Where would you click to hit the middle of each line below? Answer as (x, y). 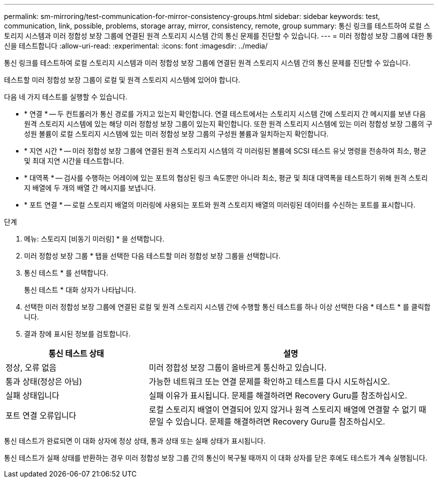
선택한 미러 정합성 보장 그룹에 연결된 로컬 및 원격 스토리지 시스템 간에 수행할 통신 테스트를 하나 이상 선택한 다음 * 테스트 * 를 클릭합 (227, 307)
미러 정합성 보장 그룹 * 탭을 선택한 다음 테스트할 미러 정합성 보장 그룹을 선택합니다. (152, 256)
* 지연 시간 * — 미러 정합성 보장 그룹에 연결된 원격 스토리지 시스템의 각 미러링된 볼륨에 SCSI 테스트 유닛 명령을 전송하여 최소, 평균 (225, 151)
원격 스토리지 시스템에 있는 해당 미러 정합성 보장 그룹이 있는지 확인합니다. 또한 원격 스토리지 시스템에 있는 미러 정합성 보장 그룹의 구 (228, 124)
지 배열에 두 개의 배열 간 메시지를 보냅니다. (90, 188)
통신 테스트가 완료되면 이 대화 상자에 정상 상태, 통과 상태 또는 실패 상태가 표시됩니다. (135, 441)
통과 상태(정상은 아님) (44, 381)
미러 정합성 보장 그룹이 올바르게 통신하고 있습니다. (238, 367)
